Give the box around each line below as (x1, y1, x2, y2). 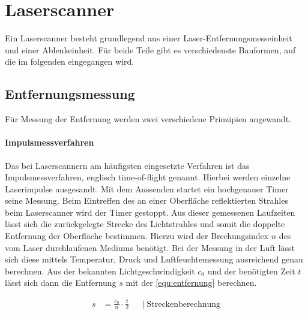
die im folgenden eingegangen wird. (5, 55, 134, 68)
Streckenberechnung (146, 300, 221, 309)
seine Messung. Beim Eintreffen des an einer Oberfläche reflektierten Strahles (5, 194, 288, 207)
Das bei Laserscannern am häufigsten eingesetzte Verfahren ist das (5, 159, 250, 171)
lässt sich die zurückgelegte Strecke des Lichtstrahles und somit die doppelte (5, 218, 285, 230)
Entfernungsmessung (5, 84, 135, 103)
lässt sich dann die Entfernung (5, 276, 116, 289)
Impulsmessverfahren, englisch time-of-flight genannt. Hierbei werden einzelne (5, 171, 291, 183)
